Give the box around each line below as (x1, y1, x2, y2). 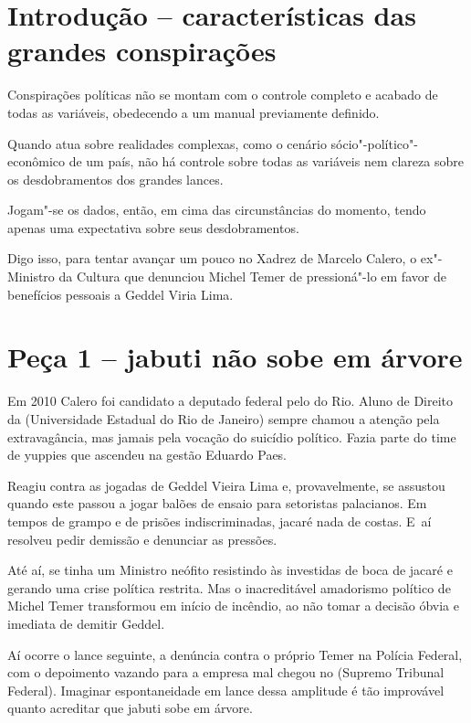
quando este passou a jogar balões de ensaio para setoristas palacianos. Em (7, 494, 427, 513)
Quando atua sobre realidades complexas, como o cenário (7, 133, 327, 153)
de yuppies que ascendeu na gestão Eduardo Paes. (7, 445, 288, 464)
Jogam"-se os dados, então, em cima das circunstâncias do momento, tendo (7, 200, 426, 219)
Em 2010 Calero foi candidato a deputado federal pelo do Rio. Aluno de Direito (7, 391, 454, 410)
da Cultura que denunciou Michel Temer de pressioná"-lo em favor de (58, 267, 446, 286)
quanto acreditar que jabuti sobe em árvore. (7, 698, 253, 718)
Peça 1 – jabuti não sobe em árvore (7, 338, 463, 376)
